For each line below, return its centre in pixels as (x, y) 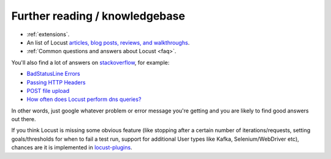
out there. (24, 119)
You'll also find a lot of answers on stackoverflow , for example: (90, 62)
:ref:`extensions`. (48, 34)
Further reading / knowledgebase (98, 16)
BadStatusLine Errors (54, 74)
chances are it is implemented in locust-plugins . (72, 147)
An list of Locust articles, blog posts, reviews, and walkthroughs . (108, 42)
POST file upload (48, 91)
